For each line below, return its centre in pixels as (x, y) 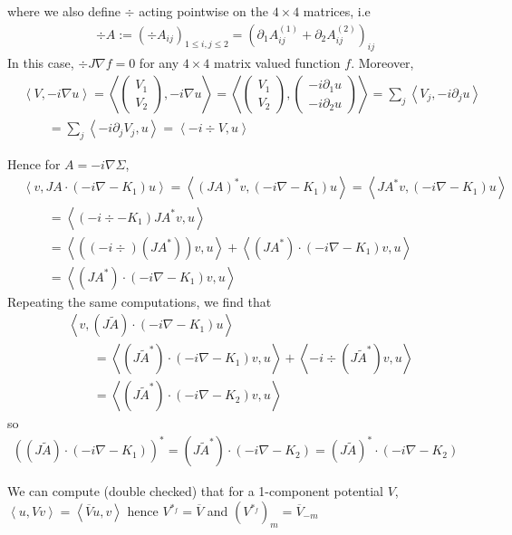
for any (159, 63)
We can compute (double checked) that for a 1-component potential (195, 491)
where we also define (64, 11)
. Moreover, (382, 63)
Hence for (34, 163)
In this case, (41, 63)
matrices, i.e (337, 11)
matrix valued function (277, 63)
